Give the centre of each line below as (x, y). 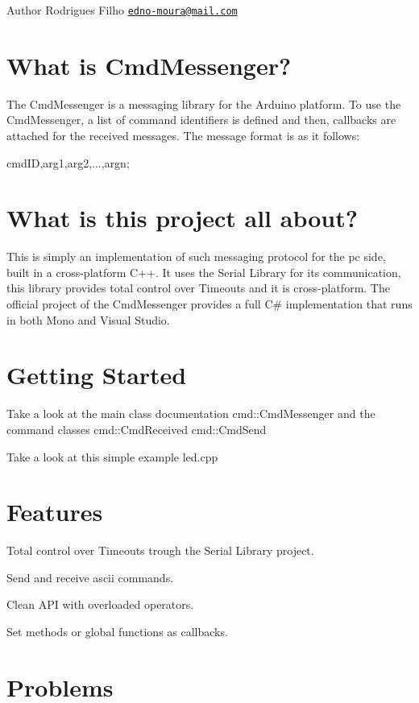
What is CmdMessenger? (149, 65)
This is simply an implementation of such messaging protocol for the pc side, (196, 256)
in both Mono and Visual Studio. (88, 319)
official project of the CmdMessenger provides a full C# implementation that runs (209, 304)
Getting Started (97, 375)
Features (55, 512)
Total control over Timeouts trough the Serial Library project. (160, 550)
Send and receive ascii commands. (90, 577)
